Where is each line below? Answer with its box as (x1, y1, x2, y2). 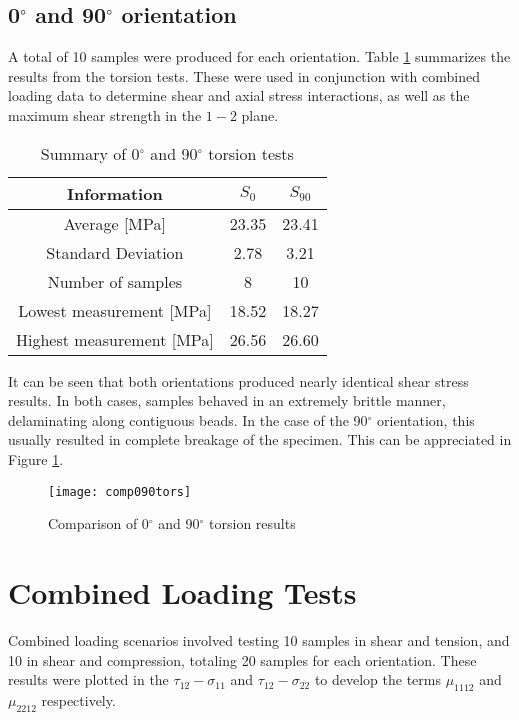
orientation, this (377, 409, 475, 430)
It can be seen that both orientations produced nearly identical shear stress (8, 370, 469, 391)
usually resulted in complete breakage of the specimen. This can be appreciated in (8, 429, 512, 450)
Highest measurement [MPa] (16, 327, 214, 351)
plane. (241, 104, 279, 125)
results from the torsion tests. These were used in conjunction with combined (8, 65, 480, 86)
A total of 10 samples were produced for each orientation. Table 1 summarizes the (8, 46, 511, 67)
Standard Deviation (46, 240, 184, 264)
